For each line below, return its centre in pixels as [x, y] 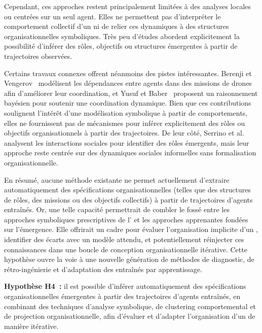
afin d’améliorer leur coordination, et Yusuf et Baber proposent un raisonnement [131, 93]
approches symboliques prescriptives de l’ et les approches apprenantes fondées [126, 219]
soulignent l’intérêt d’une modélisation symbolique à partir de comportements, [126, 112]
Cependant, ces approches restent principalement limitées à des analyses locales [127, 6]
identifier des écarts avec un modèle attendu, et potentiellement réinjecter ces [124, 239]
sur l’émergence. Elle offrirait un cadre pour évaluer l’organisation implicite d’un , [131, 229]
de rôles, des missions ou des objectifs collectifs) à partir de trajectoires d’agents [128, 199]
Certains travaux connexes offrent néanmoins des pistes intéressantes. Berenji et [128, 73]
